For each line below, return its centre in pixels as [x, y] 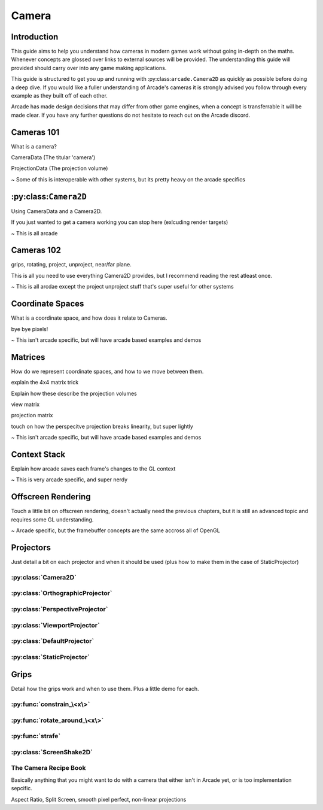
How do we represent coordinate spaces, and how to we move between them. [107, 371]
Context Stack [38, 454]
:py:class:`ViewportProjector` [55, 625]
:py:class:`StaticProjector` [50, 657]
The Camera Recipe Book [48, 768]
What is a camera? [34, 146]
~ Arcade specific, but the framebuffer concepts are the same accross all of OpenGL [116, 530]
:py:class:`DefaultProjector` [53, 641]
